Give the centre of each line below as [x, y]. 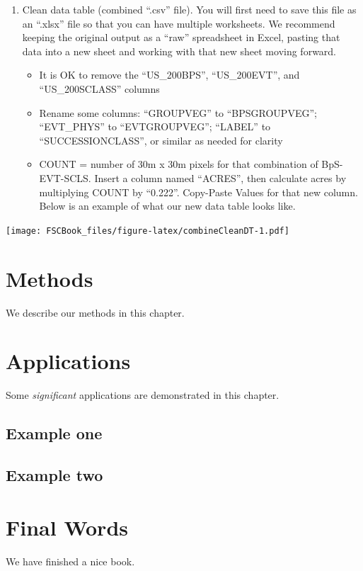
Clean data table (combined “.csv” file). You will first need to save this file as [189, 9]
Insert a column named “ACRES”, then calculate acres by [220, 177]
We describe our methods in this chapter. [95, 312]
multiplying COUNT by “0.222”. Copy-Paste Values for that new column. [198, 192]
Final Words [67, 527]
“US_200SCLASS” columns [99, 88]
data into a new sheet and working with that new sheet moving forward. [179, 51]
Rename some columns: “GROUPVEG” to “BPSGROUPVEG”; [178, 112]
